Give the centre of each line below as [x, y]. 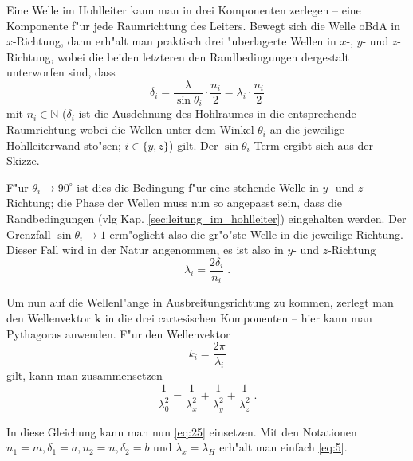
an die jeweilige [307, 129]
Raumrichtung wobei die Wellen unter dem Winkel [130, 129]
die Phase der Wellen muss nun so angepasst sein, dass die [200, 203]
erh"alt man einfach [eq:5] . [283, 447]
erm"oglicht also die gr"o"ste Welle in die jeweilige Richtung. [256, 234]
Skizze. [23, 160]
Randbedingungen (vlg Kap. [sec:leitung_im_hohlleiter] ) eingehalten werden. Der [206, 219]
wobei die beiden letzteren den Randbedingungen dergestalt [203, 56]
